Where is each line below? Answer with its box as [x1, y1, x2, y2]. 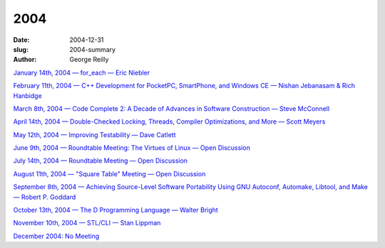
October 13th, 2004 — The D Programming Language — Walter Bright [13, 206, 219, 215]
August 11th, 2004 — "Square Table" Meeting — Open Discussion [13, 169, 206, 178]
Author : [13, 55, 37, 64]
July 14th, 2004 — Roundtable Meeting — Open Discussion [13, 156, 188, 165]
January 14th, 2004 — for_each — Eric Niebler [13, 68, 150, 77]
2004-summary [69, 45, 116, 53]
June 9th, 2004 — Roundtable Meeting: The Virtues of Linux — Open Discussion [13, 144, 251, 152]
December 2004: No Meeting [13, 232, 100, 240]
